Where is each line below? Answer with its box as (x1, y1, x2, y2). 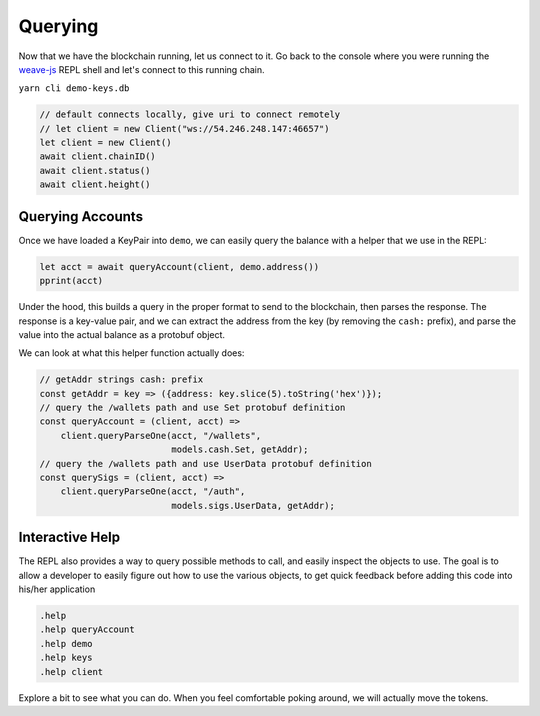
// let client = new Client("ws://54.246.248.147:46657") (39, 123, 330, 134)
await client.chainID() (39, 151, 157, 162)
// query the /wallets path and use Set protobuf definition (39, 402, 346, 414)
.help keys (39, 652, 93, 664)
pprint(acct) (39, 275, 104, 287)
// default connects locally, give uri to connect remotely (39, 109, 341, 120)
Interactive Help (18, 529, 120, 546)
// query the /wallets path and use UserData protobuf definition (39, 458, 372, 469)
